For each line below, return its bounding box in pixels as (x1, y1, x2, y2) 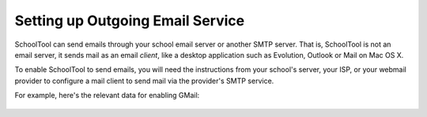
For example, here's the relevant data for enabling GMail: (14, 91, 200, 100)
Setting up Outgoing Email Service (14, 12, 245, 29)
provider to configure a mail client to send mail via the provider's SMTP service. (14, 76, 274, 85)
